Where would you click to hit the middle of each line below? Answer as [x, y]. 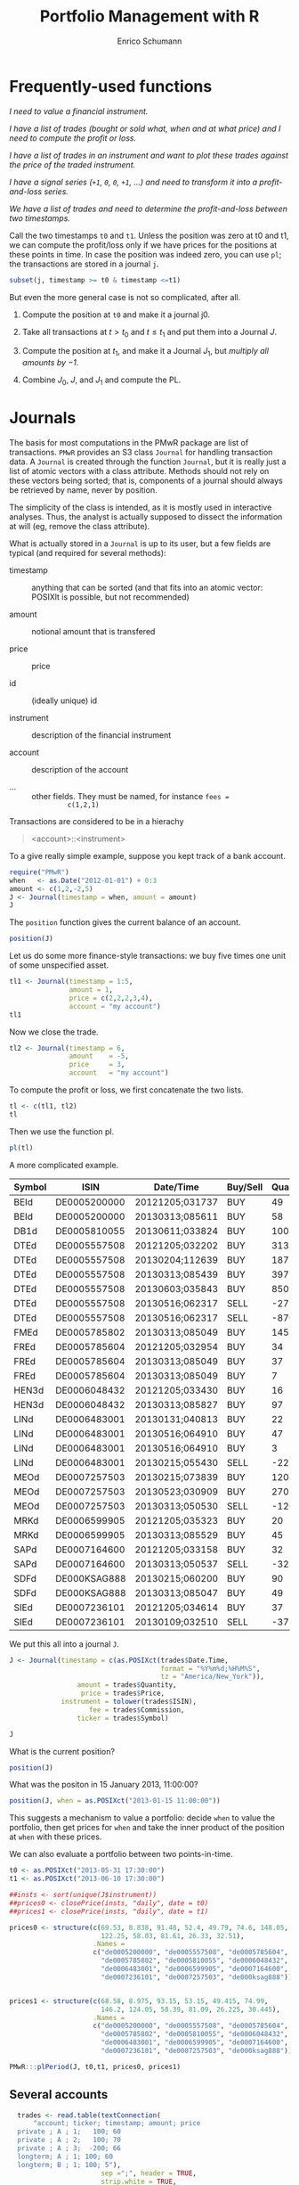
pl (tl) [21, 1148]
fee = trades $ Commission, [137, 1710]
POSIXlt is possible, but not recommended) [110, 597]
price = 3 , [97, 1065]
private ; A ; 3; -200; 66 [69, 2148]
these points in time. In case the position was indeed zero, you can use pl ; [145, 254]
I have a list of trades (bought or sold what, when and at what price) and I [145, 128]
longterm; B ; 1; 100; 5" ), [69, 2165]
